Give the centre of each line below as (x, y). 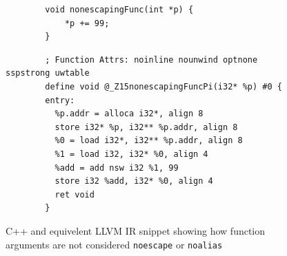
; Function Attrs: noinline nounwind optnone (151, 60)
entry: (60, 100)
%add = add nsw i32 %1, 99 (117, 168)
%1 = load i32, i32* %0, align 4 (131, 154)
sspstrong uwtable (48, 73)
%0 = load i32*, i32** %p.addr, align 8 (149, 141)
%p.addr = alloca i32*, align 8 (129, 114)
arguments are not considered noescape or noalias (114, 244)
